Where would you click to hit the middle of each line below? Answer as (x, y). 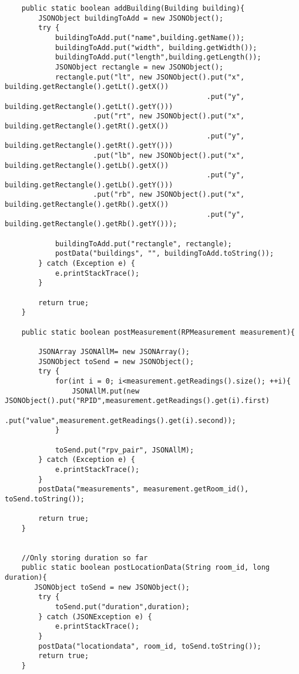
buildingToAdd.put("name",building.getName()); (150, 37)
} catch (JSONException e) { (95, 617)
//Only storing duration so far (85, 558)
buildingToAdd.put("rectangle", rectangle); (143, 244)
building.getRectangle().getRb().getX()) (87, 205)
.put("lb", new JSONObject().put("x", (169, 155)
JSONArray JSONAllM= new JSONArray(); (114, 351)
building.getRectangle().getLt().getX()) (87, 87)
